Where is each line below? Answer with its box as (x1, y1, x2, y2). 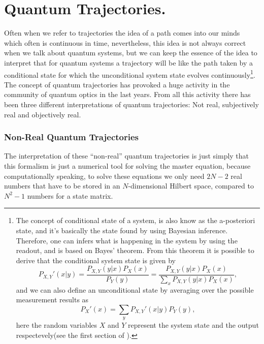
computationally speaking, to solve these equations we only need (4, 170, 205, 181)
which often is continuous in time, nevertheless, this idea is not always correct (4, 37, 246, 48)
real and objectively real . (4, 109, 81, 119)
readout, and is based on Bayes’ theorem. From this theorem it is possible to (16, 245, 254, 256)
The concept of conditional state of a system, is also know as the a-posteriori (16, 215, 255, 226)
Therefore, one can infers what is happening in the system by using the (16, 235, 238, 245)
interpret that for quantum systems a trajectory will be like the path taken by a (4, 57, 253, 68)
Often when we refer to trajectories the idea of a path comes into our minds (4, 27, 240, 38)
